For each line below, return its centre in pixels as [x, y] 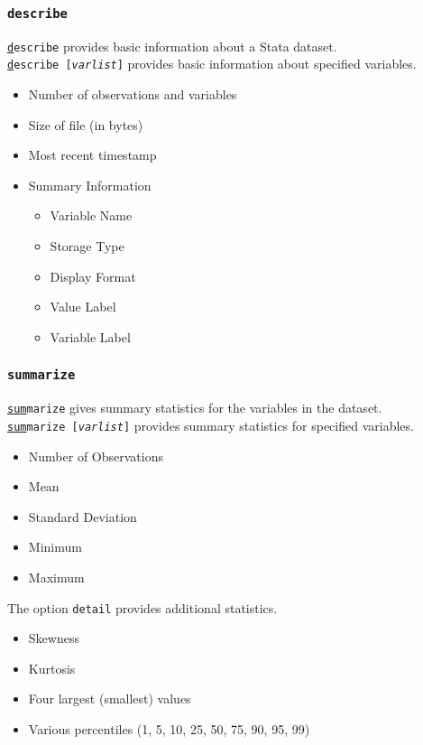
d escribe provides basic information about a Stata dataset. [172, 46]
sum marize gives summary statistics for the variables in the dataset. [195, 408]
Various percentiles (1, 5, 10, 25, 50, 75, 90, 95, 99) [169, 728]
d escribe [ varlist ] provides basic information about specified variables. [212, 64]
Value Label [83, 307]
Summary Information [90, 185]
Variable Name [91, 215]
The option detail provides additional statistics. [143, 607]
